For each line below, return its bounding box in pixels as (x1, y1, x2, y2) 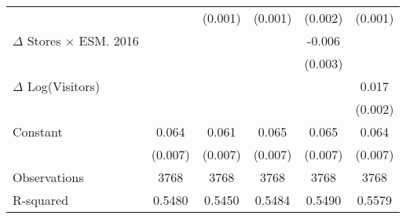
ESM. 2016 (79, 31, 139, 49)
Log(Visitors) (27, 77, 101, 95)
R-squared (13, 191, 69, 209)
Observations (13, 168, 84, 186)
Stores (27, 31, 61, 49)
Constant (13, 122, 63, 141)
